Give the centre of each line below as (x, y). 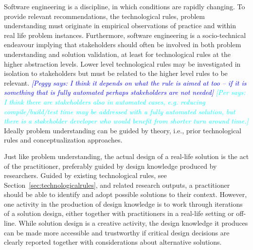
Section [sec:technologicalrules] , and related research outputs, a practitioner (117, 185)
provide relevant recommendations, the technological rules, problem (104, 16)
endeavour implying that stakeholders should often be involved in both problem (123, 45)
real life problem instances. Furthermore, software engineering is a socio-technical (125, 35)
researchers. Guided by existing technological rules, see (85, 175)
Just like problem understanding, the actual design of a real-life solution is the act (126, 156)
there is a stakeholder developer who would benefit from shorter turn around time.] (126, 121)
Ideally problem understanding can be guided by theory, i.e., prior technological (123, 130)
